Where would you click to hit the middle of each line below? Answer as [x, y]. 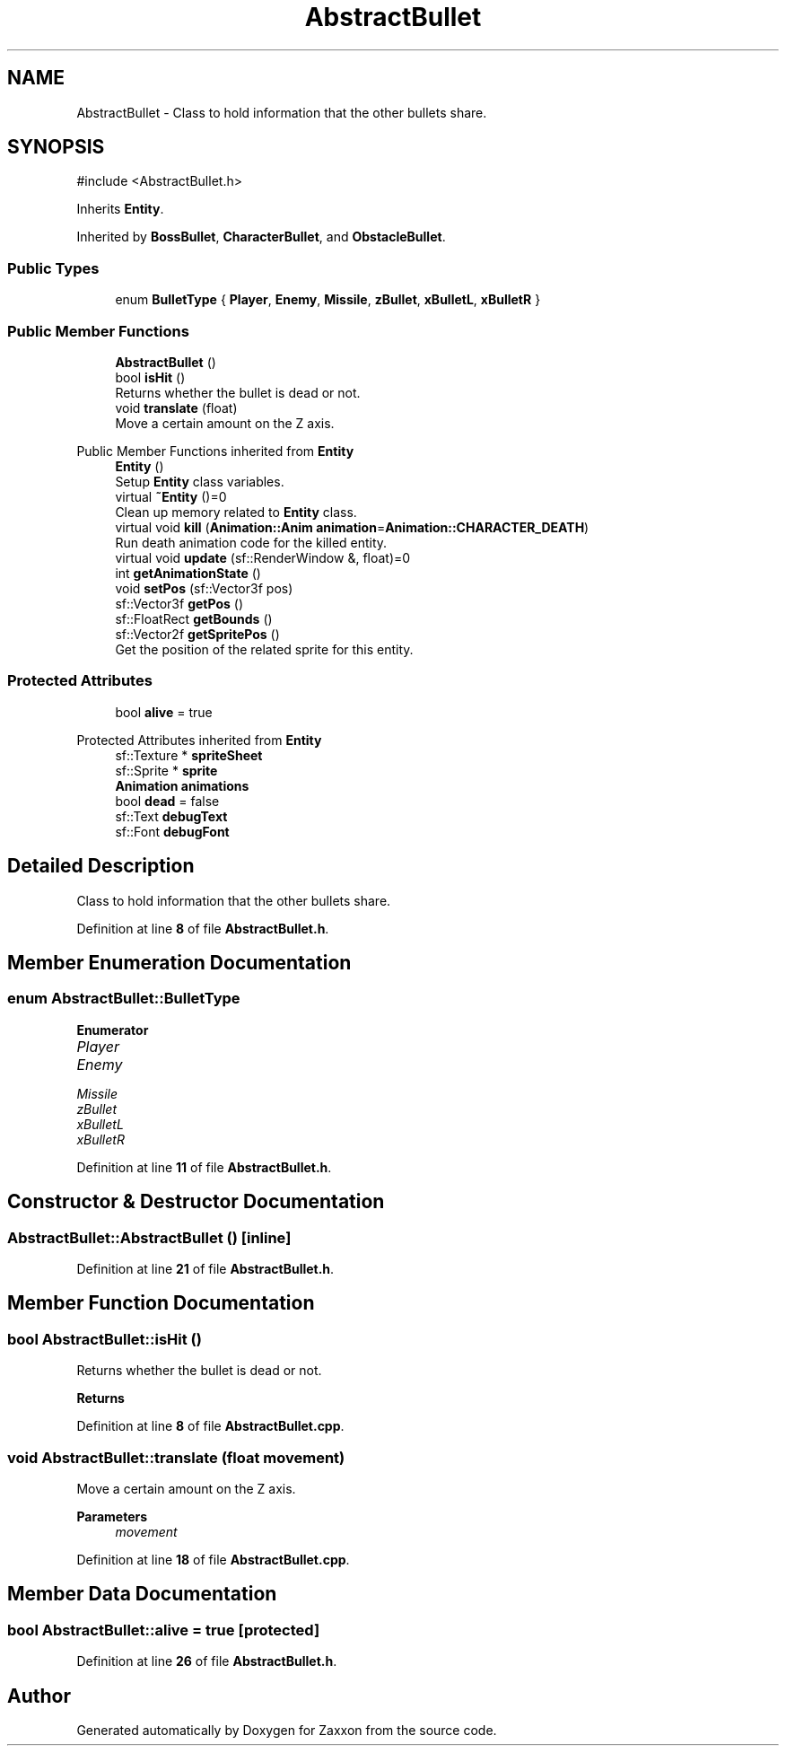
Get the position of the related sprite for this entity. [264, 649]
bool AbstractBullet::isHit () [105, 1339]
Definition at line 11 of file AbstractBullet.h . [204, 1167]
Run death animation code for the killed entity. [251, 542]
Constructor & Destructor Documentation [196, 1202]
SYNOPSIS [56, 147]
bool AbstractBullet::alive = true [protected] [164, 1630]
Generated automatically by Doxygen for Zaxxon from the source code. [287, 1730]
